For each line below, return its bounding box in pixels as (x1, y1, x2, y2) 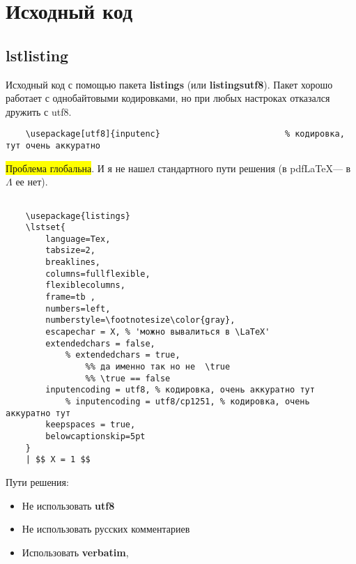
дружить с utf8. (6, 104, 72, 119)
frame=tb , (45, 292, 95, 303)
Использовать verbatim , (22, 544, 129, 559)
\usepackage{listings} (25, 211, 130, 221)
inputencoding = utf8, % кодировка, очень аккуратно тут (45, 385, 315, 395)
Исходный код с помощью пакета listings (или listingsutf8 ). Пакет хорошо (6, 77, 333, 91)
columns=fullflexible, (45, 268, 150, 279)
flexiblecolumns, (45, 280, 125, 291)
